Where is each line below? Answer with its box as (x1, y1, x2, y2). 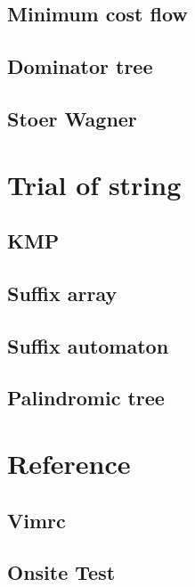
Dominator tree (7, 53, 153, 80)
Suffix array (7, 279, 118, 306)
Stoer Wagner (7, 104, 137, 132)
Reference (7, 445, 131, 482)
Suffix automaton (7, 331, 169, 359)
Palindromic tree (7, 384, 165, 412)
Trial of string (7, 166, 182, 202)
